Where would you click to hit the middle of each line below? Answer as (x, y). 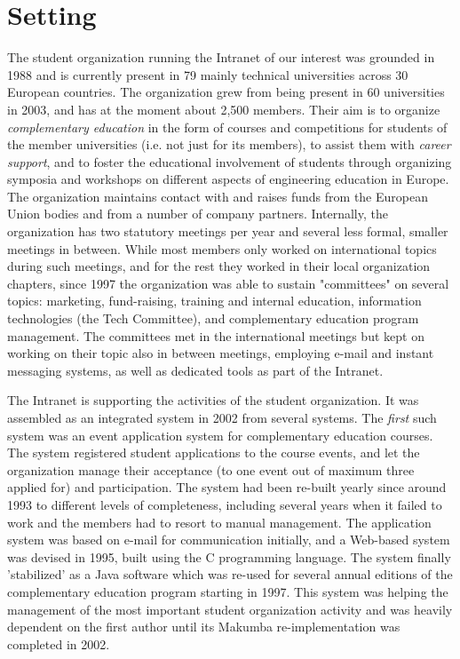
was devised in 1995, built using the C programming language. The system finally (229, 556)
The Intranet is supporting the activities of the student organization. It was (213, 400)
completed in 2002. (59, 643)
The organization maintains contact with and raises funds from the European (218, 196)
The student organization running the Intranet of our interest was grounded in (221, 57)
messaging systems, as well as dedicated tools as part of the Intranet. (195, 370)
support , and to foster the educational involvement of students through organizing (230, 161)
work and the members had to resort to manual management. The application (219, 522)
